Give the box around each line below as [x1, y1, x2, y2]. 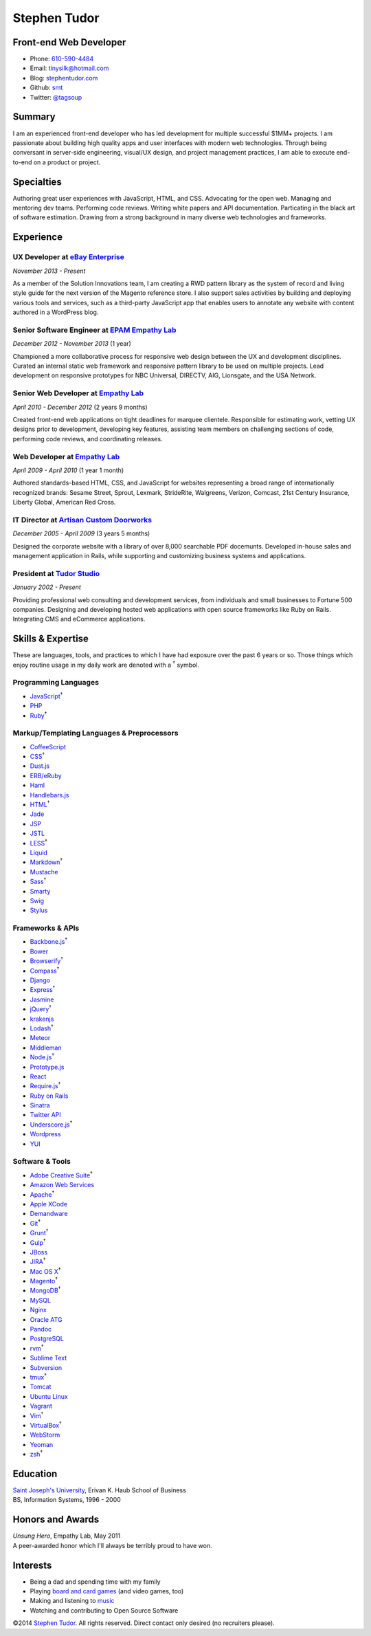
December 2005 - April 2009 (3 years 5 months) [12, 529, 150, 538]
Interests [12, 1559, 52, 1571]
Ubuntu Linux [30, 1392, 68, 1400]
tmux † [30, 1372, 47, 1381]
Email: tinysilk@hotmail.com [30, 64, 109, 72]
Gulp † [30, 1237, 46, 1247]
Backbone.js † [30, 936, 68, 946]
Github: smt [30, 83, 63, 92]
